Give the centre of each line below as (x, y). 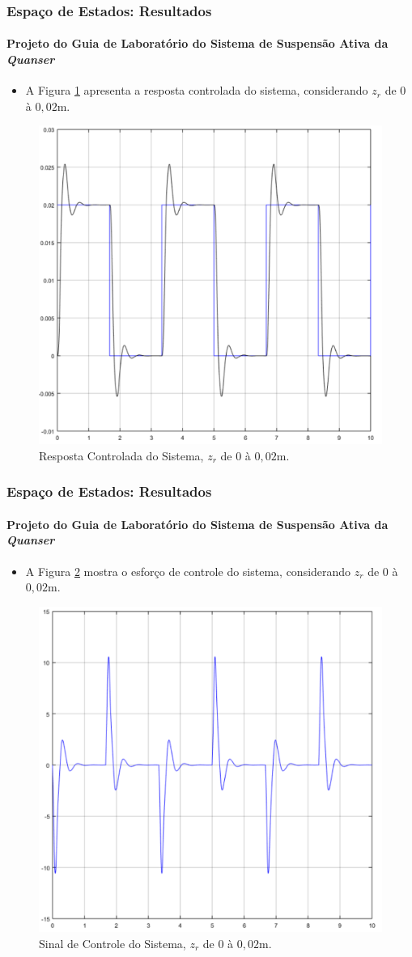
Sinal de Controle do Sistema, (113, 943)
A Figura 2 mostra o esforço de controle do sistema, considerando (188, 571)
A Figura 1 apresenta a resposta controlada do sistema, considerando (197, 90)
